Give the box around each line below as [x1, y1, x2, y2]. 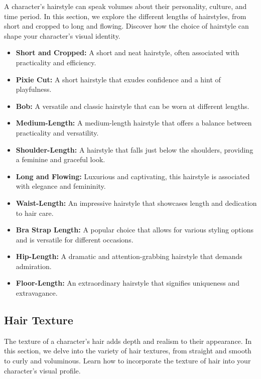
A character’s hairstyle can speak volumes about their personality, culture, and [4, 1, 247, 11]
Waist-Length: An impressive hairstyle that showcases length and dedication [16, 197, 257, 208]
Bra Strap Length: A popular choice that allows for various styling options [16, 224, 253, 235]
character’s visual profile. [4, 365, 81, 375]
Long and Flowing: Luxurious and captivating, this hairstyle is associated [16, 171, 250, 181]
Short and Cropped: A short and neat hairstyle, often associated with [16, 47, 239, 58]
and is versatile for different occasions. [16, 234, 134, 244]
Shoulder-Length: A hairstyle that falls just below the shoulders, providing [16, 144, 253, 155]
